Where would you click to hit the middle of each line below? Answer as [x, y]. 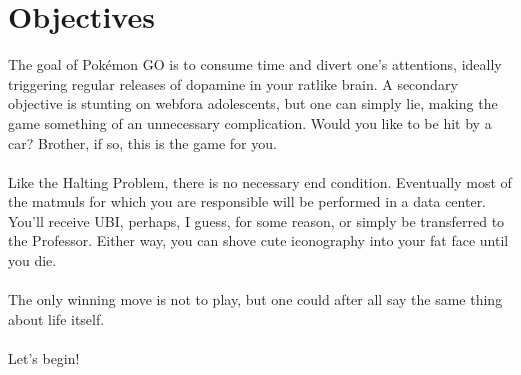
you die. [32, 260]
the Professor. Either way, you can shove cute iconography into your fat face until [258, 240]
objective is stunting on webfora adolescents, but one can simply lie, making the [253, 103]
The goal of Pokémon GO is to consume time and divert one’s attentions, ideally [255, 64]
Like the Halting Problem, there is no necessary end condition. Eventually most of [260, 181]
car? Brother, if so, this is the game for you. [142, 142]
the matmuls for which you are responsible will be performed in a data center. [247, 201]
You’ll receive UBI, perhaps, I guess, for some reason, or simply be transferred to [256, 220]
